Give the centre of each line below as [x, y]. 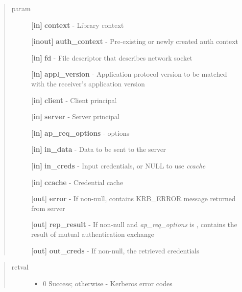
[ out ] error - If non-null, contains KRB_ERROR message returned [133, 198]
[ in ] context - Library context [77, 25]
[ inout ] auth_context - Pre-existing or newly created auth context [135, 41]
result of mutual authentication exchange [93, 234]
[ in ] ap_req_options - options [80, 133]
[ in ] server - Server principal [75, 116]
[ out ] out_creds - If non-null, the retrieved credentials [115, 250]
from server [48, 208]
